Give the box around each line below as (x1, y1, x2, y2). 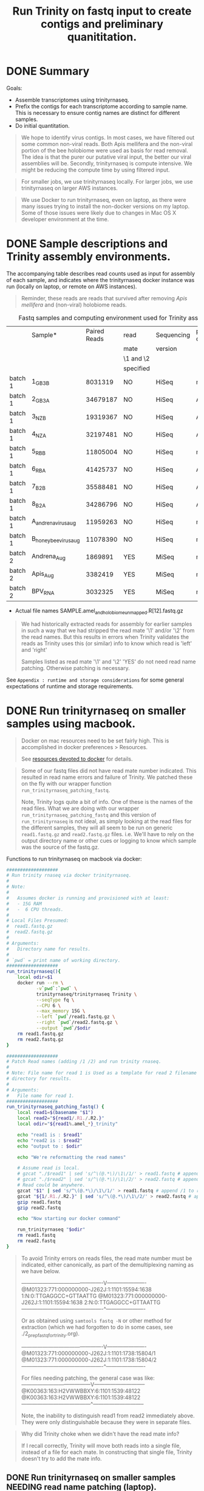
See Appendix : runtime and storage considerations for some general (6, 676, 184, 683)
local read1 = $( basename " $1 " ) (17, 1110, 94, 1116)
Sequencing (155, 330, 190, 339)
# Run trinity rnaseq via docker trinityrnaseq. (6, 873, 132, 879)
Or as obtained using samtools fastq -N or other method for (21, 1316, 172, 1324)
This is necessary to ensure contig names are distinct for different (15, 109, 180, 116)
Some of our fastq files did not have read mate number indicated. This (21, 767, 197, 774)
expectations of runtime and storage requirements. (6, 682, 134, 690)
